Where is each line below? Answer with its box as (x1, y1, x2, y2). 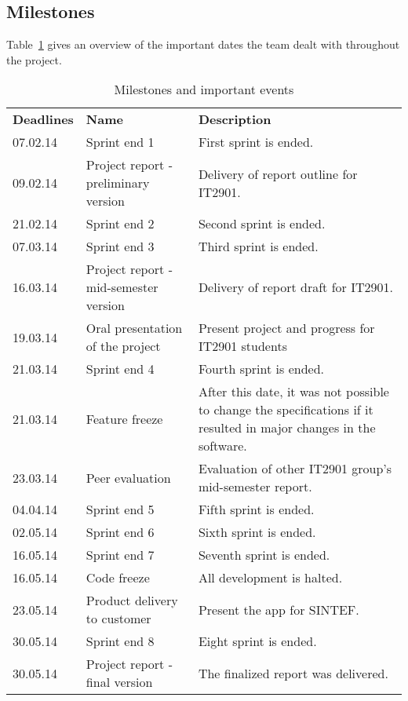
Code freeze (86, 568, 150, 587)
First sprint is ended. (198, 133, 314, 152)
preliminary (86, 173, 150, 192)
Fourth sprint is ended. (198, 360, 324, 378)
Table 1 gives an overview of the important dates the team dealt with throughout (6, 36, 400, 53)
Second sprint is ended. (198, 214, 326, 233)
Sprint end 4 (86, 360, 155, 378)
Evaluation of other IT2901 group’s (198, 459, 392, 478)
